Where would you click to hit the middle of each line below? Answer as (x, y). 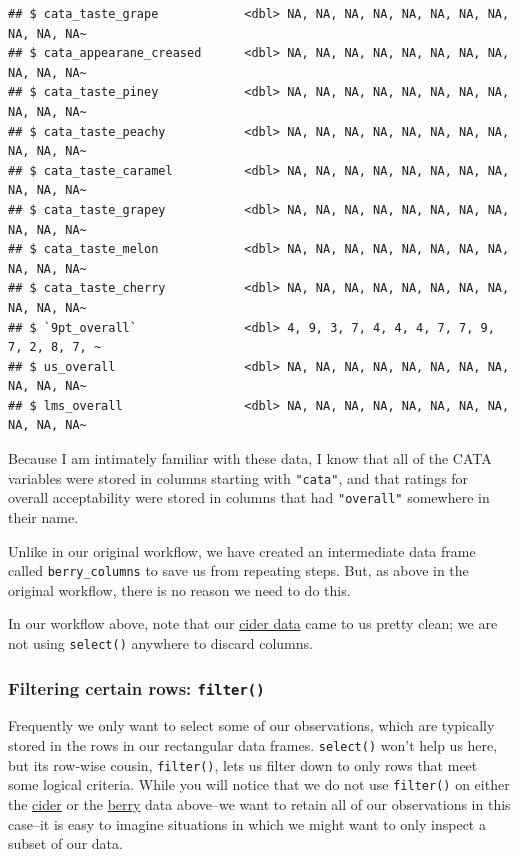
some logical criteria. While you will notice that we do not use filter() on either (259, 784)
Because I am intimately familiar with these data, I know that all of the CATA (250, 458)
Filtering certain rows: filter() (136, 687)
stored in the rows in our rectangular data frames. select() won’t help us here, (253, 745)
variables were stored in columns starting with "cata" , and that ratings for (238, 477)
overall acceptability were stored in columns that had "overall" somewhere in (249, 497)
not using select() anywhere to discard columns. (160, 643)
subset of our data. (65, 843)
